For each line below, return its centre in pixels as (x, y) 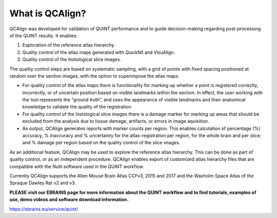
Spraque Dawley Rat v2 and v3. (43, 183)
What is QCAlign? (48, 13)
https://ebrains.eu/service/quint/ (44, 209)
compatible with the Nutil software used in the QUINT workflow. (77, 166)
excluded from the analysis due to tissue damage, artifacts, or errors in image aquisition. (116, 121)
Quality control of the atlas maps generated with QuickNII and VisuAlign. (99, 52)
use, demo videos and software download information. (69, 200)
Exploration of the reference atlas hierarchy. (69, 45)
